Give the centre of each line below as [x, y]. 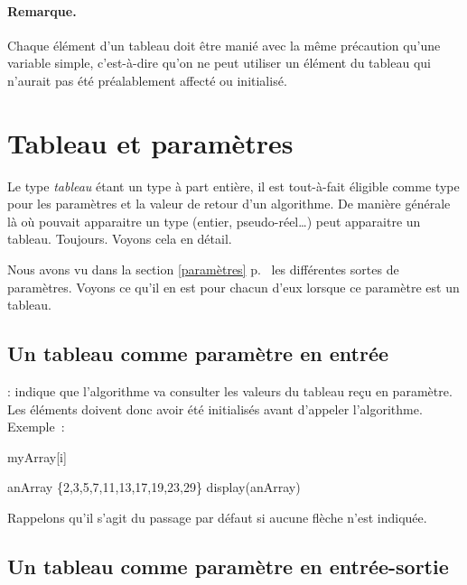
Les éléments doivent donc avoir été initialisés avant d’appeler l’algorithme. [215, 409]
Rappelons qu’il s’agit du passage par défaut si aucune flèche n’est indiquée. [217, 518]
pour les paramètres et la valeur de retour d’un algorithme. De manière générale [229, 204]
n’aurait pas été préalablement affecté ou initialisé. [147, 80]
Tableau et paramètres [150, 142]
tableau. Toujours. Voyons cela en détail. [120, 239]
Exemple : [36, 427]
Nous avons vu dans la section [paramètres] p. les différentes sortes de [203, 269]
